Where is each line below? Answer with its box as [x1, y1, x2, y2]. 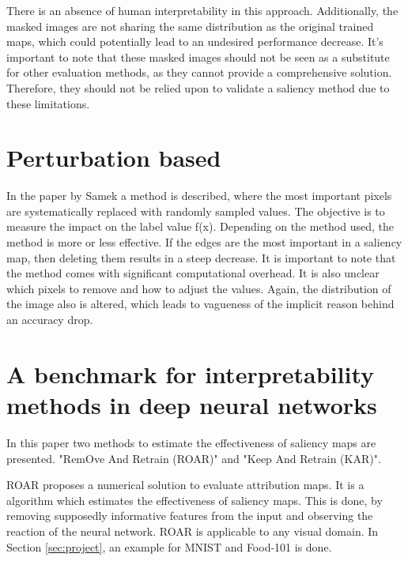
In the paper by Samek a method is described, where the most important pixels [6, 187, 392, 204]
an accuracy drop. [6, 311, 93, 328]
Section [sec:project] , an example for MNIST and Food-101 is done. [6, 538, 332, 555]
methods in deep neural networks [6, 389, 377, 420]
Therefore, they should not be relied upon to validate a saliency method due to [6, 79, 390, 96]
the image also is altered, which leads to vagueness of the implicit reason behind [6, 296, 395, 312]
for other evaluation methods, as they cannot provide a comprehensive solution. [6, 64, 392, 81]
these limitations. [6, 95, 90, 111]
